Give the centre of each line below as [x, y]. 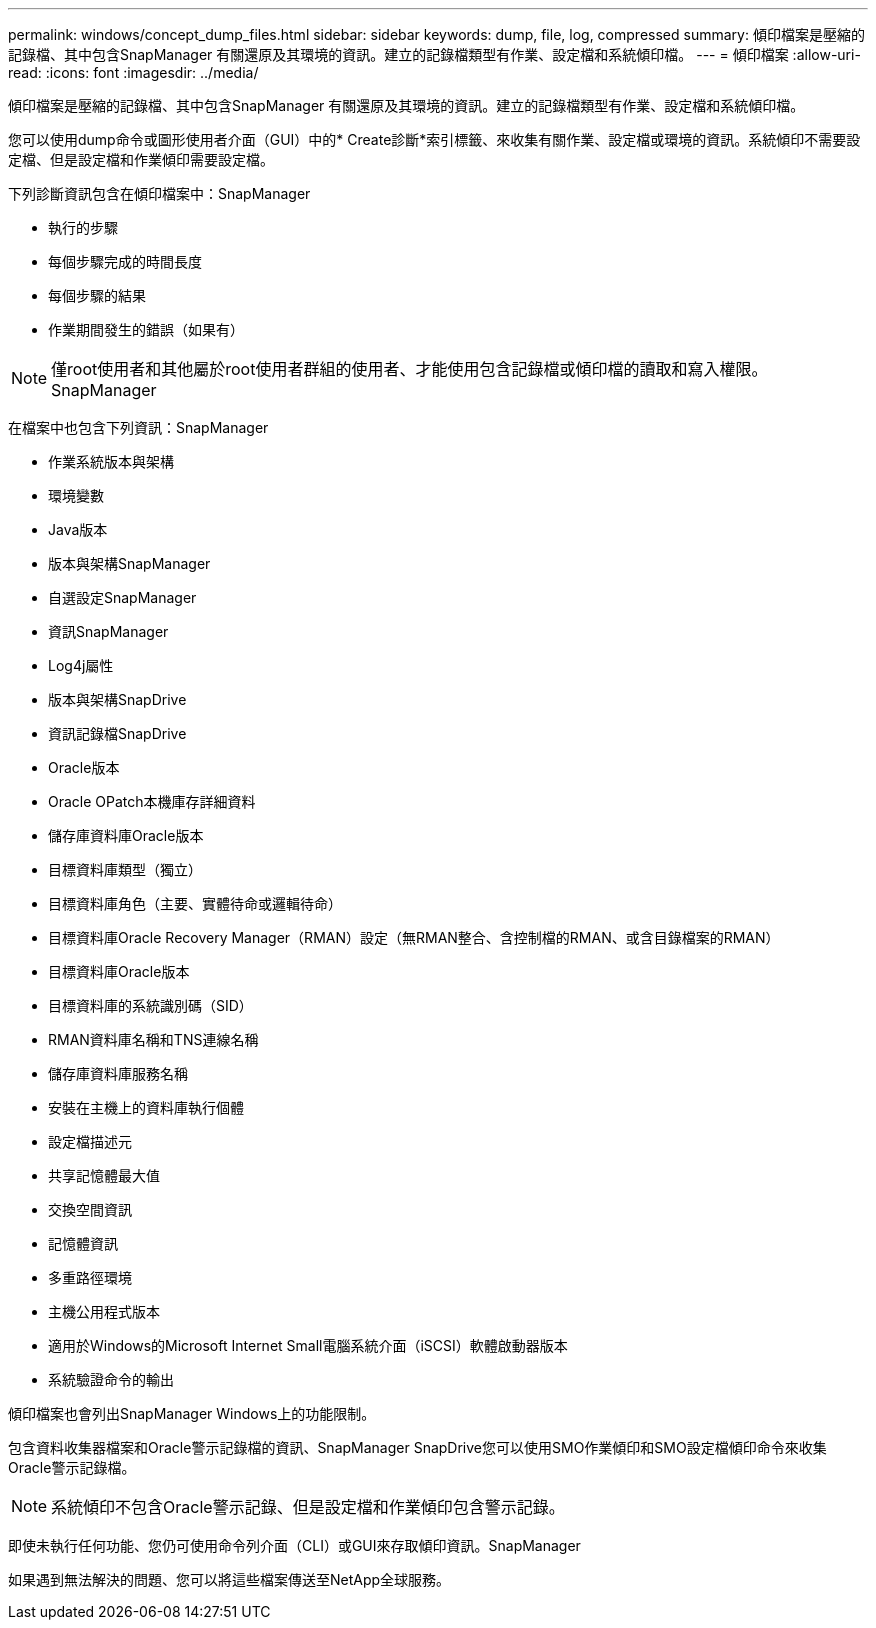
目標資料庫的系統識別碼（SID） [150, 1005]
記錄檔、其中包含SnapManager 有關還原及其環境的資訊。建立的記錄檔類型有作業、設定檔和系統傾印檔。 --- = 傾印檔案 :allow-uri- [434, 54]
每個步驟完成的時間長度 [125, 261]
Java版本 [78, 529]
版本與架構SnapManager [129, 563]
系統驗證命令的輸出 [111, 1379]
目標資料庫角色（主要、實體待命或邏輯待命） [195, 903]
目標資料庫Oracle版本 [119, 971]
